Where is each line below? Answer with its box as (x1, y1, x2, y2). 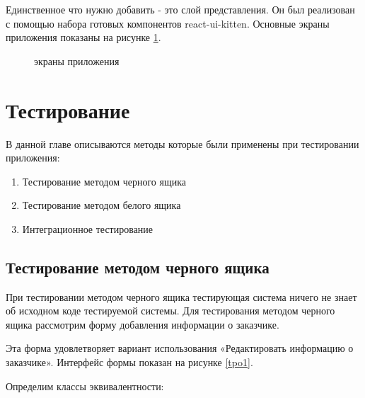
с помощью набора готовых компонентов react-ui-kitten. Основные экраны (6, 16, 330, 30)
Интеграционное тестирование (22, 221, 153, 236)
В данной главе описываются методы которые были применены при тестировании (6, 136, 359, 151)
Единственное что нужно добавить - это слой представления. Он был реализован (6, 2, 355, 16)
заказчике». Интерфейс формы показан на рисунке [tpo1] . (6, 355, 253, 370)
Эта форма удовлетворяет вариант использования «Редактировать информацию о (6, 341, 354, 356)
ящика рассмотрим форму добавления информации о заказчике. (6, 317, 279, 331)
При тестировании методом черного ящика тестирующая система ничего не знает (6, 289, 357, 304)
